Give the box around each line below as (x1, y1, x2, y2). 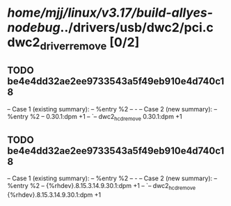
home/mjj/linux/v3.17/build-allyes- (7, 5, 214, 21)
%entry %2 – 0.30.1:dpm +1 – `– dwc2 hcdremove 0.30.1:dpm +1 (7, 112, 182, 122)
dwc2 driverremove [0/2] (7, 35, 140, 53)
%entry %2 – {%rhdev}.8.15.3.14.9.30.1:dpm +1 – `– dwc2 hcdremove (7, 182, 196, 191)
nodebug (7, 19, 61, 35)
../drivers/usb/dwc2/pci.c (60, 19, 214, 35)
